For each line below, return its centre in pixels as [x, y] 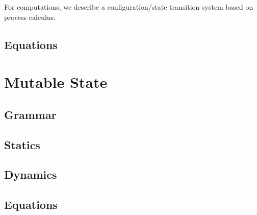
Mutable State [56, 82]
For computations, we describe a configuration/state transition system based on [129, 7]
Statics [22, 144]
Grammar [30, 114]
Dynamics [31, 174]
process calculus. [30, 17]
